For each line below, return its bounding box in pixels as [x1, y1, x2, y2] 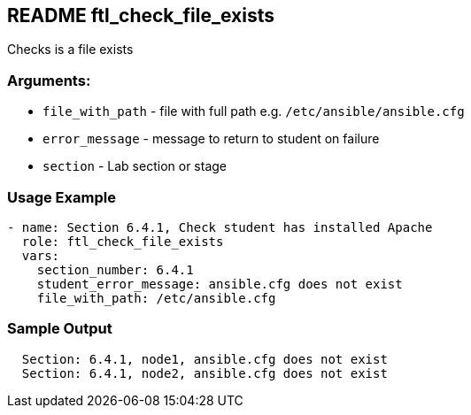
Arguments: [7, 71, 91, 89]
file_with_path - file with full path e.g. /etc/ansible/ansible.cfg [42, 104, 465, 119]
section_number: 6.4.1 [36, 262, 194, 277]
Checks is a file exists [7, 42, 134, 58]
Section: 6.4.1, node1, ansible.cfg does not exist [21, 351, 388, 366]
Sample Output [7, 319, 112, 338]
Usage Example [7, 188, 116, 206]
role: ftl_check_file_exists [21, 234, 224, 249]
